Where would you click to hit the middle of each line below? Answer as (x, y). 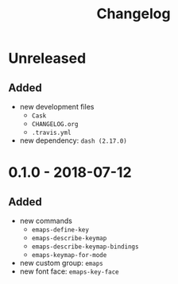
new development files (57, 107)
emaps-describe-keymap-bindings (85, 247)
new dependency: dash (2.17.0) (73, 140)
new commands (46, 221)
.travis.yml (51, 132)
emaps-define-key (60, 230)
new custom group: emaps (61, 263)
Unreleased (47, 58)
